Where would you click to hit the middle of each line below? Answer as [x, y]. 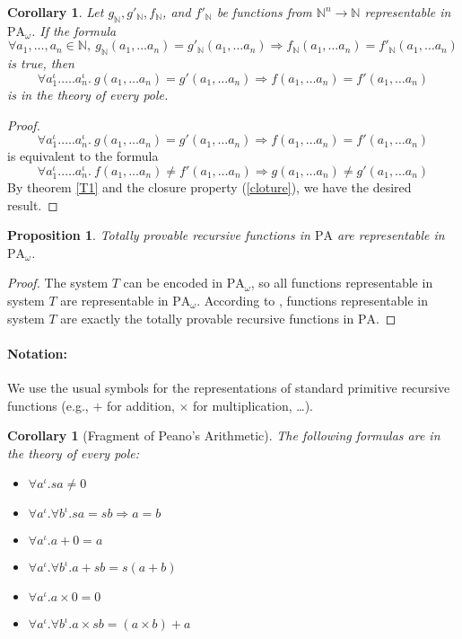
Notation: [37, 353]
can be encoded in [173, 283]
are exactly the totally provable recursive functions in [207, 318]
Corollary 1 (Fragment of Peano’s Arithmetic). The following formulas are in [224, 435]
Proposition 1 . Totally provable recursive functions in [159, 235]
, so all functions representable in [342, 283]
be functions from [264, 12]
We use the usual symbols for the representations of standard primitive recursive [229, 387]
